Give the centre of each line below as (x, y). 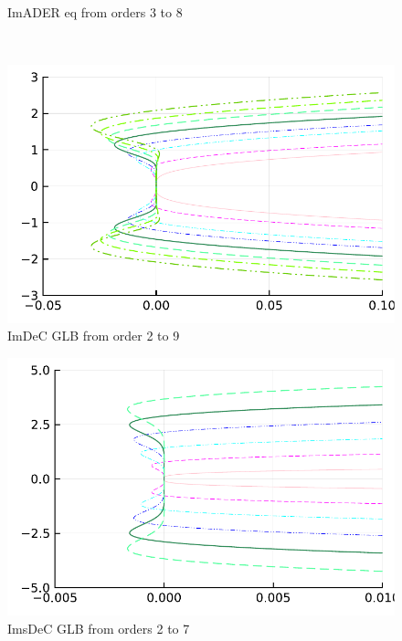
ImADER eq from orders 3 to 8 (95, 12)
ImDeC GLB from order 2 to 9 (94, 336)
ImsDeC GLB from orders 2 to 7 (99, 628)
